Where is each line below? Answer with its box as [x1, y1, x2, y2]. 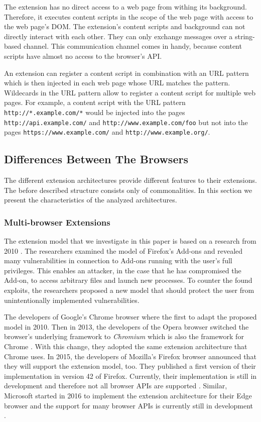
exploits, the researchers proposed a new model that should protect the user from [4, 285, 254, 295]
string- [234, 31, 255, 41]
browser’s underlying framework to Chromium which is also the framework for [4, 331, 244, 342]
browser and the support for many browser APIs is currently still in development [4, 400, 253, 410]
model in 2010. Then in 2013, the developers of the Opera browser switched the [4, 321, 249, 332]
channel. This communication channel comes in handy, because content [23, 41, 242, 51]
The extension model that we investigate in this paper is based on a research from [4, 236, 256, 246]
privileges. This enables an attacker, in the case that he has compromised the [4, 265, 241, 275]
